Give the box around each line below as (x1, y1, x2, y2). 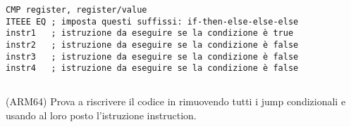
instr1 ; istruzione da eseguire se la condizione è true (6, 28, 294, 39)
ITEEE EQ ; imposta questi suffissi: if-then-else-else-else (6, 16, 299, 27)
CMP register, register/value (6, 5, 147, 15)
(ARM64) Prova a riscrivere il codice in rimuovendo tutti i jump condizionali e (6, 94, 346, 109)
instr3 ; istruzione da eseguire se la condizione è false (6, 51, 299, 62)
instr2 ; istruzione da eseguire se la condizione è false (6, 39, 299, 50)
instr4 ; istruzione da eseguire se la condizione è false (6, 63, 299, 74)
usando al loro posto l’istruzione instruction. (6, 107, 197, 122)
